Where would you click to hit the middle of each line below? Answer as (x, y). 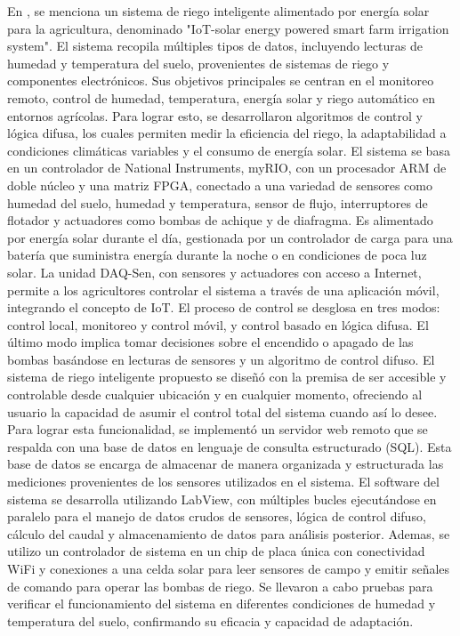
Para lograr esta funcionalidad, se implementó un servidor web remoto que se (218, 429)
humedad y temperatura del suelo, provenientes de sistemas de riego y (198, 63)
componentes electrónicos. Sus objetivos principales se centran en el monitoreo (221, 81)
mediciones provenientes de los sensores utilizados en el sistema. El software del (223, 482)
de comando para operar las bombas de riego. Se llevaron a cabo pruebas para (220, 586)
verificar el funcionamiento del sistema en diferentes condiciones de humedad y (222, 604)
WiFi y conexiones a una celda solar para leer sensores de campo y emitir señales (229, 568)
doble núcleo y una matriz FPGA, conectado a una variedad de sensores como (220, 185)
